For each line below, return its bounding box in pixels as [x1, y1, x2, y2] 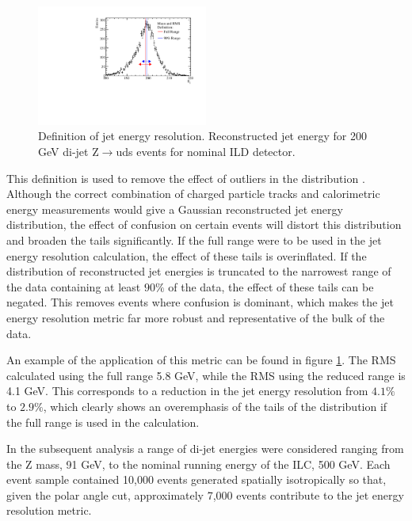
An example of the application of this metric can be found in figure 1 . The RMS [6, 352, 396, 368]
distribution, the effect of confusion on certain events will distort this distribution [6, 216, 402, 233]
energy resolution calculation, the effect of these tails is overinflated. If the [6, 247, 367, 264]
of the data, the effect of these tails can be [168, 278, 374, 295]
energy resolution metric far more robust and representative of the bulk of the [6, 309, 385, 325]
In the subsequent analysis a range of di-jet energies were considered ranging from [6, 440, 404, 457]
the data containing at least [6, 278, 141, 295]
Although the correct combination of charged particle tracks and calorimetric [6, 185, 380, 202]
